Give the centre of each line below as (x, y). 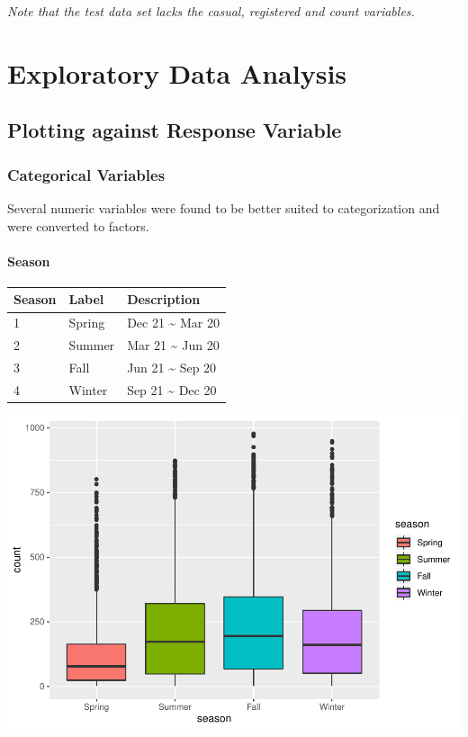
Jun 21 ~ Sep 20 (172, 367)
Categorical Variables (86, 174)
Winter (88, 389)
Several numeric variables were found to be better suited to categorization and (224, 207)
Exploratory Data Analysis (177, 72)
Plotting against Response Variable (175, 130)
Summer (92, 345)
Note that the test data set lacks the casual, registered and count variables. (211, 11)
